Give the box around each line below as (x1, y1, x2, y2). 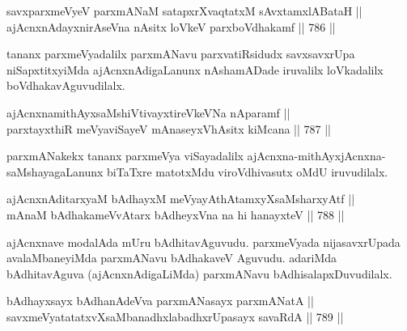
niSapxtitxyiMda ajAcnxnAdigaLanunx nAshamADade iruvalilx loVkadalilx (6, 61, 384, 78)
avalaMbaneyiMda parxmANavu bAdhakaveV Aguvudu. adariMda (6, 249, 337, 266)
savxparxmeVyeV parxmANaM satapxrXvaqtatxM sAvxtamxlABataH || (6, 2, 362, 19)
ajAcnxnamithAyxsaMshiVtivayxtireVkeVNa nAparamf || (6, 104, 290, 121)
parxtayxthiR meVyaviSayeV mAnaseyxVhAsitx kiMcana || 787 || (6, 120, 331, 137)
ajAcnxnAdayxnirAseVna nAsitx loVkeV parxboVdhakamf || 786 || (6, 18, 336, 35)
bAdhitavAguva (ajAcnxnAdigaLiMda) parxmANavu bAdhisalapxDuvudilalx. (6, 265, 392, 282)
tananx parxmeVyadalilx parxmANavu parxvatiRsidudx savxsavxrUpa (6, 45, 355, 62)
